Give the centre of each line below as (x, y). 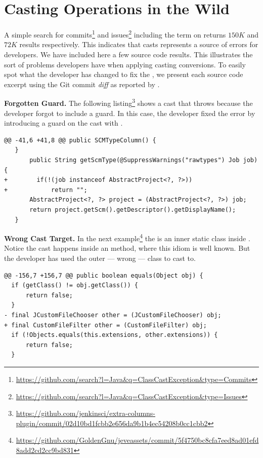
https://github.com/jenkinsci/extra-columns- (86, 413)
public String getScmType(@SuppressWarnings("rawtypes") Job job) (144, 160)
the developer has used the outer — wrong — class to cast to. (100, 258)
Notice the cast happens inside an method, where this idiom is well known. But (127, 248)
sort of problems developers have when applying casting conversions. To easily (125, 64)
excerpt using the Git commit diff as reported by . (82, 84)
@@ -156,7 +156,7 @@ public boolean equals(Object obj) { (104, 275)
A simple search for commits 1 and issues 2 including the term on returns (115, 34)
